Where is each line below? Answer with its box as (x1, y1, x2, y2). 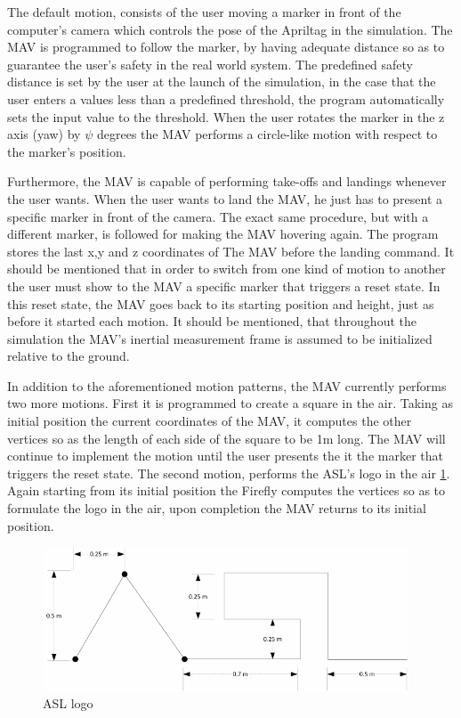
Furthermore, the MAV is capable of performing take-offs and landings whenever (7, 172, 447, 191)
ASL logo (43, 694, 93, 713)
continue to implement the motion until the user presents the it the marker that (7, 446, 443, 465)
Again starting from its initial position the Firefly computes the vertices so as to (7, 481, 446, 500)
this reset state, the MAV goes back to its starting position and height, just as (7, 294, 434, 313)
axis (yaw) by (7, 125, 81, 143)
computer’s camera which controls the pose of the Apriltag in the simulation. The (7, 20, 453, 38)
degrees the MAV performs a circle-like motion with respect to (96, 125, 438, 143)
